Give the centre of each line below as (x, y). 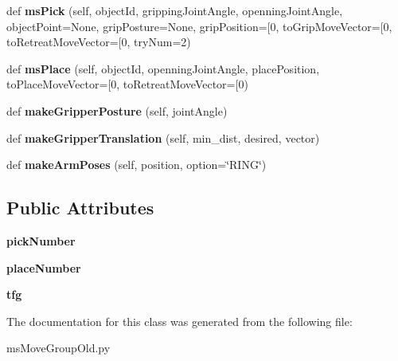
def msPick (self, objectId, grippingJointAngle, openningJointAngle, (175, 10)
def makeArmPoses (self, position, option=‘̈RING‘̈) (137, 165)
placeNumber (44, 267)
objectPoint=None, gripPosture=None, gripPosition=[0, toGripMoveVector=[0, (199, 26)
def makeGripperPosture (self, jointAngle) (117, 110)
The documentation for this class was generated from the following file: (179, 321)
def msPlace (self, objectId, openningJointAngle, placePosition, (163, 68)
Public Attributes (80, 208)
